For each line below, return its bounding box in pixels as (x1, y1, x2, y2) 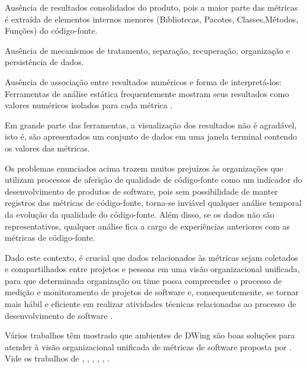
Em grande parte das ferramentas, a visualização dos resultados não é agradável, (5, 118, 297, 131)
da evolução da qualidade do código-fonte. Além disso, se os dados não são (5, 208, 274, 220)
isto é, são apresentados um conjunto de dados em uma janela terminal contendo (5, 130, 297, 143)
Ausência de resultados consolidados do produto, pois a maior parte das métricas (5, 1, 298, 13)
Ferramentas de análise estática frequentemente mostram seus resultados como (5, 87, 289, 99)
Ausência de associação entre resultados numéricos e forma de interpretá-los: (5, 75, 282, 88)
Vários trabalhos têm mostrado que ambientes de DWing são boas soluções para (5, 329, 295, 341)
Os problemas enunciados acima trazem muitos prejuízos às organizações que (5, 162, 283, 174)
